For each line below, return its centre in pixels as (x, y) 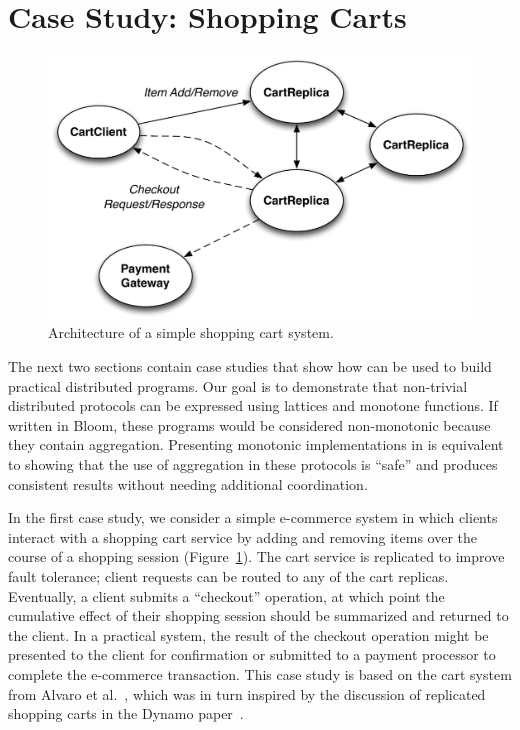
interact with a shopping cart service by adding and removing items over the (243, 536)
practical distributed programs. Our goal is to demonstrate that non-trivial (238, 385)
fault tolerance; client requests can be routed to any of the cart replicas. (228, 576)
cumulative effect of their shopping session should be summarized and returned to (258, 615)
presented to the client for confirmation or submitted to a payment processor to (252, 654)
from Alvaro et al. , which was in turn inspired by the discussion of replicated (247, 693)
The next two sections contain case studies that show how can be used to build (250, 366)
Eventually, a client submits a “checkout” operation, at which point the (226, 595)
